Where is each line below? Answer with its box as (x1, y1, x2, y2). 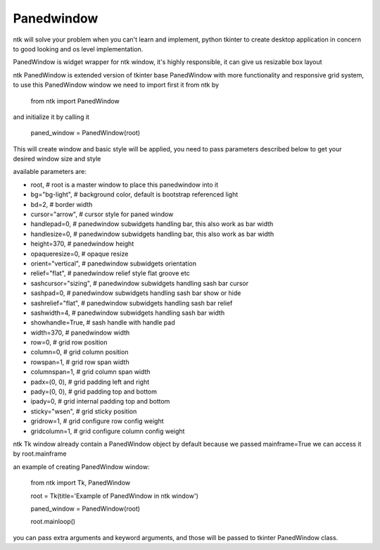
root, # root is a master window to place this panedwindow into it (30, 180, 219, 189)
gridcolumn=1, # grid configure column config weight (30, 427, 185, 435)
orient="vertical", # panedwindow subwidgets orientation (30, 259, 197, 268)
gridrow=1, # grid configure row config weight (30, 417, 164, 425)
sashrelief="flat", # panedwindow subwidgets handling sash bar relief (30, 299, 233, 307)
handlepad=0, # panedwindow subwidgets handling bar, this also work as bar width (30, 220, 274, 228)
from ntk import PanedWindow (30, 96, 120, 105)
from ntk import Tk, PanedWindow (30, 479, 131, 487)
